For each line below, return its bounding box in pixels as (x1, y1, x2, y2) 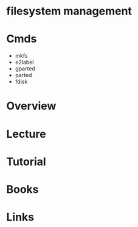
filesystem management (6, 4, 133, 18)
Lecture (6, 127, 47, 141)
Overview (6, 99, 57, 113)
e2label (15, 59, 34, 66)
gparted (15, 65, 35, 72)
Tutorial (6, 155, 47, 168)
